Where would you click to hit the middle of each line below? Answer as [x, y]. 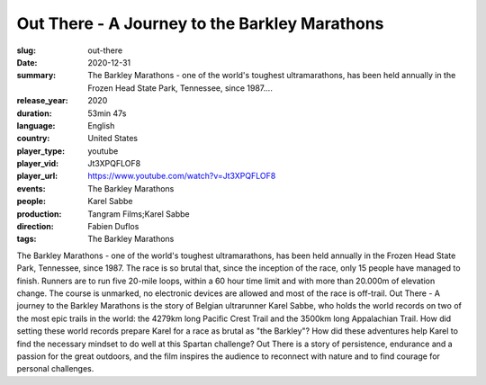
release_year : [43, 101]
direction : [35, 227]
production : [39, 214]
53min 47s [107, 113]
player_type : [41, 151]
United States [113, 139]
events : [31, 188]
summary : [36, 76]
